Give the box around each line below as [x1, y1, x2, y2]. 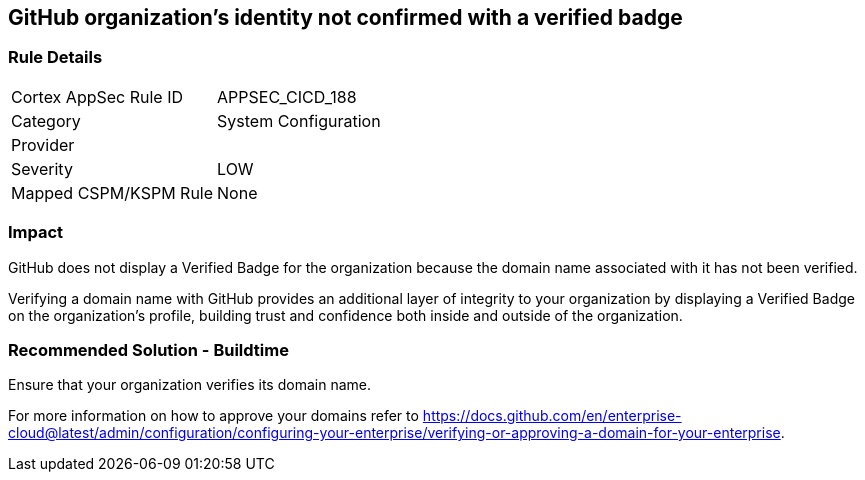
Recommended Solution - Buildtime [8, 339, 289, 360]
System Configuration [217, 110, 381, 131]
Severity [11, 158, 73, 179]
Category [11, 110, 81, 131]
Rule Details [8, 47, 103, 68]
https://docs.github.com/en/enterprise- [422, 407, 682, 425]
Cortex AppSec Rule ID [11, 86, 184, 107]
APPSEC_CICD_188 [217, 86, 357, 107]
